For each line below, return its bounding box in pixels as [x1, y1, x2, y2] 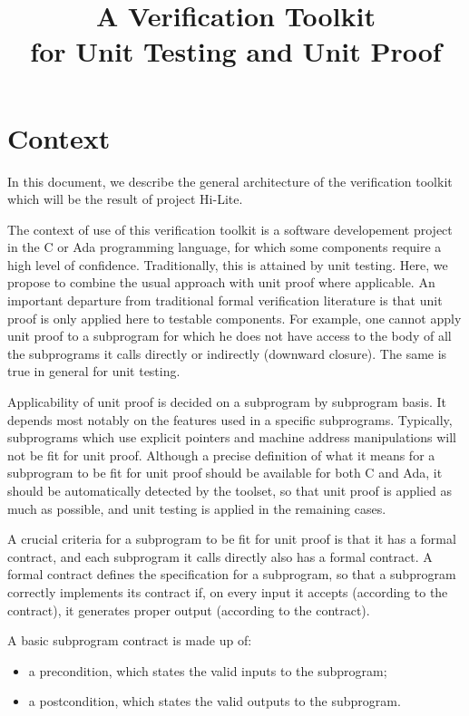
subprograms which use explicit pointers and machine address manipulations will [7, 428, 456, 447]
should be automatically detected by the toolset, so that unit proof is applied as [7, 481, 453, 499]
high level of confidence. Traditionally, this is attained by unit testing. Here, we [7, 255, 448, 274]
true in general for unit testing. [7, 362, 181, 381]
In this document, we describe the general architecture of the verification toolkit [7, 171, 453, 190]
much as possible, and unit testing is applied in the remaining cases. [7, 498, 386, 518]
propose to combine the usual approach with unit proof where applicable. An [7, 273, 435, 292]
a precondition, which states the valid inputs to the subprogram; [28, 661, 387, 680]
